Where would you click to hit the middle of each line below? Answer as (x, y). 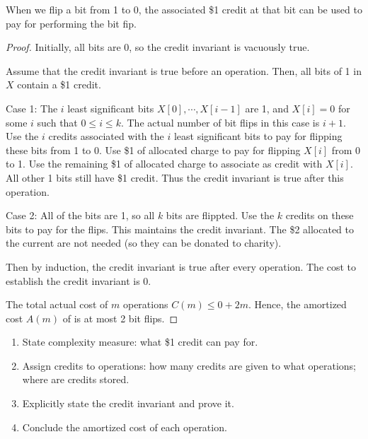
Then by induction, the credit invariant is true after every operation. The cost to (181, 266)
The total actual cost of (57, 304)
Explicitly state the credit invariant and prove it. (128, 403)
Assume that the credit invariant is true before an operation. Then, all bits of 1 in (184, 70)
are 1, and (267, 108)
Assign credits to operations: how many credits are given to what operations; (189, 365)
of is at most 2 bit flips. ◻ (120, 318)
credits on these (320, 215)
